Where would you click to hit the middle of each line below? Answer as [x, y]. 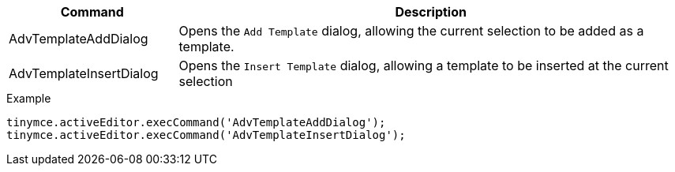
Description [431, 12]
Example [29, 98]
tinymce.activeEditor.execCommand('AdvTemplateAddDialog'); [196, 122]
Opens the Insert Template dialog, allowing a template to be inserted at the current [424, 65]
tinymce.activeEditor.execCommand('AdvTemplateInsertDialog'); [206, 135]
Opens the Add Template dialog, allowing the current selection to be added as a [411, 31]
